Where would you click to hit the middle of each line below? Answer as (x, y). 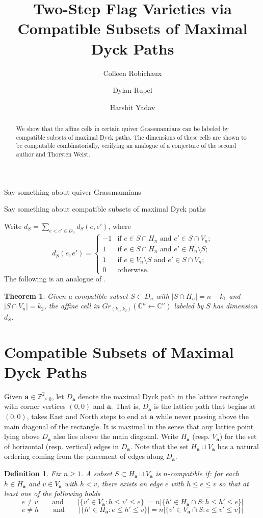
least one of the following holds (52, 493)
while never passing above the (202, 416)
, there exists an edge (130, 483)
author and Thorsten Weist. (53, 154)
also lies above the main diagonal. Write (116, 436)
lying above (22, 436)
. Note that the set (159, 446)
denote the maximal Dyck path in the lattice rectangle (163, 396)
